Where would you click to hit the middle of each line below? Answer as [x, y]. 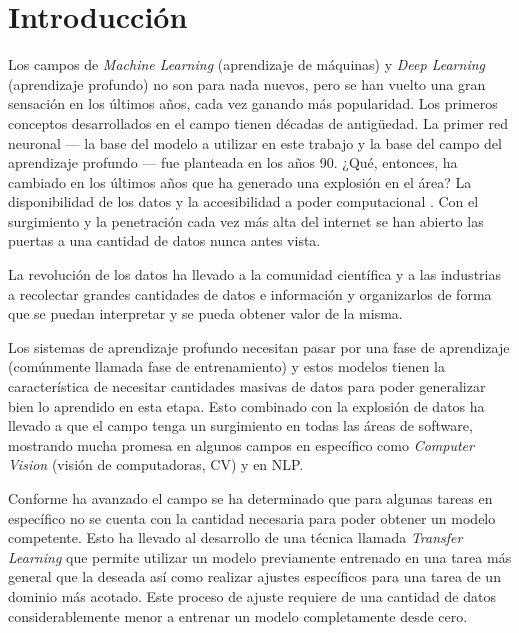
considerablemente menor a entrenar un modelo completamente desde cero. [238, 615]
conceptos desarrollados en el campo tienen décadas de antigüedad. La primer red [258, 122]
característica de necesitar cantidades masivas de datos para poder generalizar [247, 386]
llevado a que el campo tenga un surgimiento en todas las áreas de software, [240, 425]
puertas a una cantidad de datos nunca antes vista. [164, 240]
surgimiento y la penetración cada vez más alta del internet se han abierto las [246, 220]
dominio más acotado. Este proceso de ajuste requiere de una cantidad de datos [252, 595]
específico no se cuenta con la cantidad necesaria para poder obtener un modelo [252, 517]
